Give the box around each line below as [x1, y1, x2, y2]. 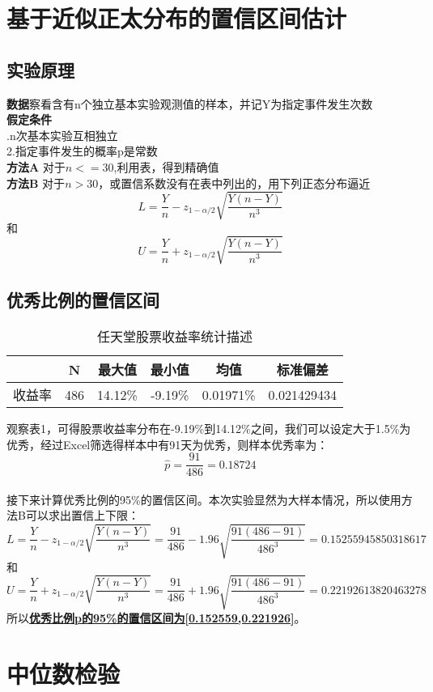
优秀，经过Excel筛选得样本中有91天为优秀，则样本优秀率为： [6, 435, 329, 452]
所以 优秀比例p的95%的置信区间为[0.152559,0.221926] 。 [6, 609, 306, 626]
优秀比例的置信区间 [6, 287, 159, 312]
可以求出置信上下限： [25, 507, 139, 524]
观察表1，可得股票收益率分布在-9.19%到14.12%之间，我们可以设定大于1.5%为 [6, 420, 411, 437]
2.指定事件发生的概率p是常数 [6, 142, 158, 159]
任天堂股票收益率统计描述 [97, 327, 253, 346]
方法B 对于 [6, 174, 66, 191]
